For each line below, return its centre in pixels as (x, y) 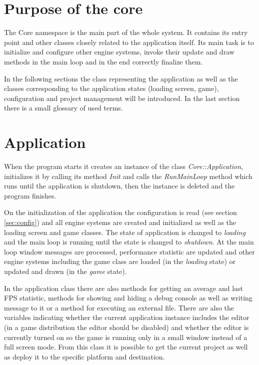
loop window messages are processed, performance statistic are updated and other (129, 251)
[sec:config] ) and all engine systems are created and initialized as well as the (120, 222)
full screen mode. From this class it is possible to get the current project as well (126, 347)
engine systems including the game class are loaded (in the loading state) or (120, 261)
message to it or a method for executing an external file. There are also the (119, 307)
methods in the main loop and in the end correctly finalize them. (103, 61)
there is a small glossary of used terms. (63, 108)
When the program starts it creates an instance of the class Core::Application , (123, 166)
